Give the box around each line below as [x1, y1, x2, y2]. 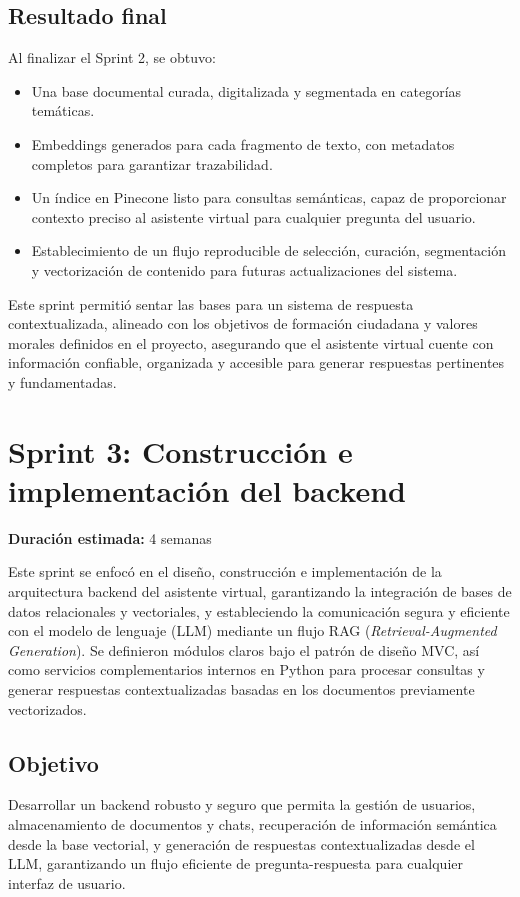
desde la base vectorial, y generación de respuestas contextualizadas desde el [8, 833, 475, 854]
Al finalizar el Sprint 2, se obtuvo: [8, 47, 216, 68]
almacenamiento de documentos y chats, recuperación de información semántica [8, 813, 497, 834]
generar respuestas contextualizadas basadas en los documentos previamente [8, 678, 475, 699]
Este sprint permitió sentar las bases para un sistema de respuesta [8, 293, 414, 314]
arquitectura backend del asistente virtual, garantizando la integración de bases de [8, 581, 512, 602]
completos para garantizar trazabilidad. [31, 153, 273, 174]
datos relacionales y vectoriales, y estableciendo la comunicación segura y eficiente [8, 600, 510, 621]
